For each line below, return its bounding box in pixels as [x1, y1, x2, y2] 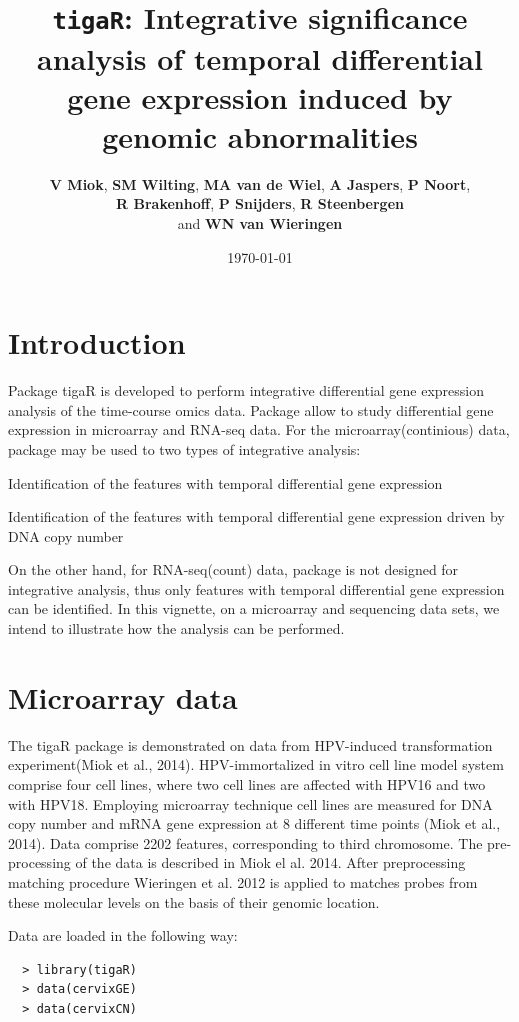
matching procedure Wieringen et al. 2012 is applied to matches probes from [8, 871, 478, 892]
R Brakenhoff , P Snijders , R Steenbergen [116, 193, 404, 214]
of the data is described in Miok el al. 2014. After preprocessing [75, 852, 466, 873]
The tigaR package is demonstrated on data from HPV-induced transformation [8, 734, 493, 755]
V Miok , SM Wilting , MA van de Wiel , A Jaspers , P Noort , [49, 173, 471, 194]
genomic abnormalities [102, 115, 418, 156]
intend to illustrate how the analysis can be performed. [8, 618, 345, 639]
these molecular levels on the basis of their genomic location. [8, 891, 380, 912]
